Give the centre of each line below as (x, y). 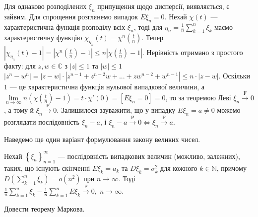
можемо (229, 110)
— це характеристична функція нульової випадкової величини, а (107, 86)
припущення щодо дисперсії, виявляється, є (163, 6)
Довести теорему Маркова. (44, 208)
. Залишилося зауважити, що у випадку (116, 110)
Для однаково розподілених (45, 6)
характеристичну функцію (43, 37)
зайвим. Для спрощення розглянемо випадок (71, 16)
